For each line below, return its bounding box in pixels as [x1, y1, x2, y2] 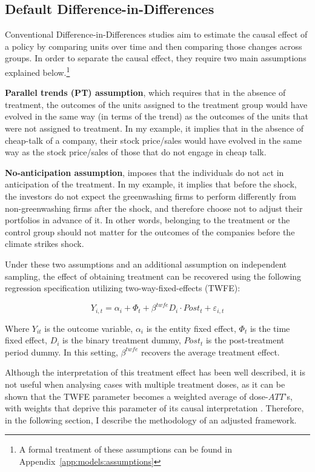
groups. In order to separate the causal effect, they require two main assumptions [5, 52, 307, 64]
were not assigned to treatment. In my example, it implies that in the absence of [5, 122, 304, 135]
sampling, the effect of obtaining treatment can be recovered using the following [5, 269, 302, 282]
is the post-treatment [205, 334, 285, 346]
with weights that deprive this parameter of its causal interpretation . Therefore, [5, 402, 304, 414]
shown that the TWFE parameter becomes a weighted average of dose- [5, 389, 268, 402]
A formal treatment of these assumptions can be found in [19, 443, 232, 456]
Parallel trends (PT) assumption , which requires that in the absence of [5, 86, 286, 99]
